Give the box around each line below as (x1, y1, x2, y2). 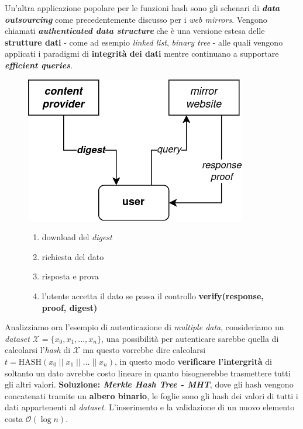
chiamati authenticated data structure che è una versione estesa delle (5, 25, 265, 37)
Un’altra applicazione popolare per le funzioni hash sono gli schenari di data (5, 2, 280, 13)
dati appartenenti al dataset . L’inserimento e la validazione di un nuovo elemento (5, 401, 295, 413)
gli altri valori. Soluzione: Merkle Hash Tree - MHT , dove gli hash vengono (5, 378, 294, 390)
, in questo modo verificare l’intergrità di (114, 355, 272, 367)
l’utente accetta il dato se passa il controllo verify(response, (42, 289, 264, 302)
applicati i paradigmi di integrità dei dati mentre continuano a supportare (5, 47, 279, 60)
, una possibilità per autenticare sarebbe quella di (101, 332, 279, 344)
